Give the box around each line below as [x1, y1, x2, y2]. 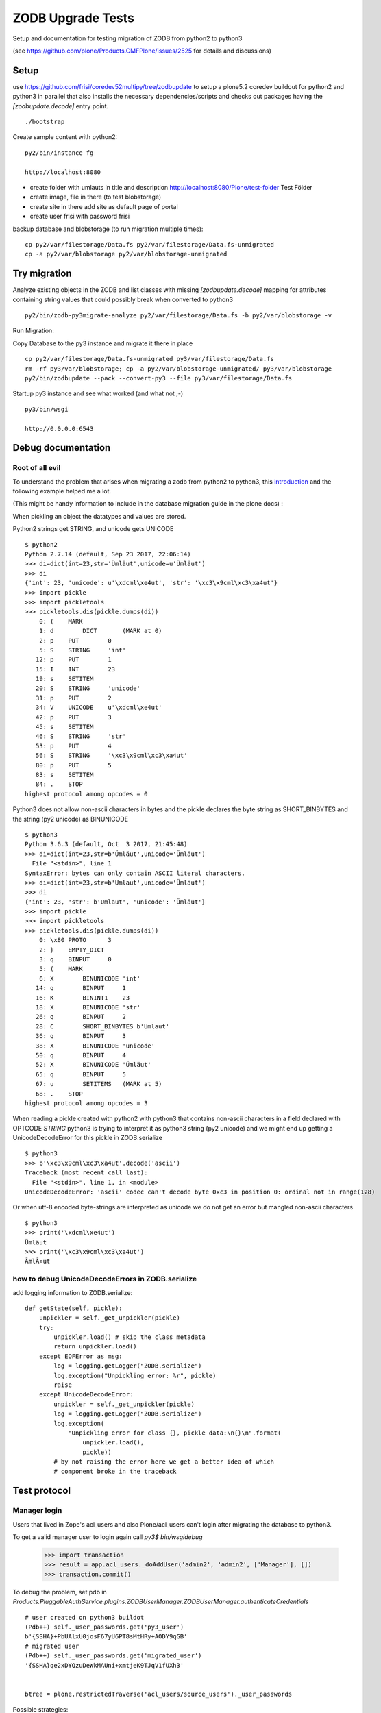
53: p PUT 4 [35, 742, 112, 750]
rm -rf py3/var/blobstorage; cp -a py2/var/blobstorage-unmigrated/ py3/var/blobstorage [25, 365, 332, 373]
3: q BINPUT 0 [38, 956, 112, 963]
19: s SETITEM [35, 675, 94, 683]
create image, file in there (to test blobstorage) [29, 193, 162, 201]
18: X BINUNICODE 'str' [35, 1003, 140, 1011]
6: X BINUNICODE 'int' [38, 974, 140, 983]
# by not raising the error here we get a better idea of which [53, 1458, 274, 1466]
